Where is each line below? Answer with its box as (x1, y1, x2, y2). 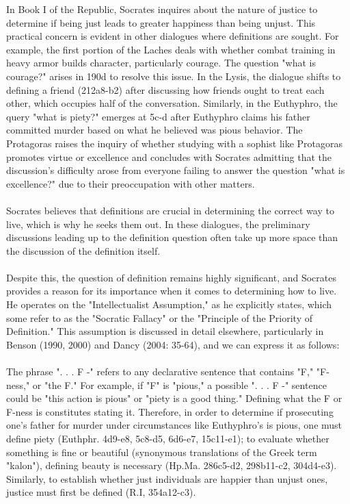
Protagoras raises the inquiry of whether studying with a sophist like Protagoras (6, 136, 343, 150)
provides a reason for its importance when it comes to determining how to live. (6, 283, 337, 298)
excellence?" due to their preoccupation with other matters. (6, 176, 255, 190)
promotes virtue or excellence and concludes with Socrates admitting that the (6, 149, 332, 164)
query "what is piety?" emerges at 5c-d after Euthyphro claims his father (6, 109, 310, 123)
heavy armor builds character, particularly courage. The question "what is (6, 55, 316, 70)
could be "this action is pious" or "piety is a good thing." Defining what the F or (6, 391, 342, 405)
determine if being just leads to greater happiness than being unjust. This (6, 15, 316, 29)
